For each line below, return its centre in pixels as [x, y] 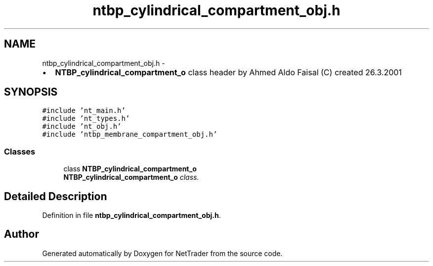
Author [22, 234]
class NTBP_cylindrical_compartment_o [130, 169]
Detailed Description [56, 196]
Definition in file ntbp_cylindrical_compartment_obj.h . [131, 215]
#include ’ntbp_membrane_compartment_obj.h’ [130, 134]
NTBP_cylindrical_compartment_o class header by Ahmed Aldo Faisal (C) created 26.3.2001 [228, 72]
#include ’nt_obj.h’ [82, 127]
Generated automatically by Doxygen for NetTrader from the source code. [162, 253]
